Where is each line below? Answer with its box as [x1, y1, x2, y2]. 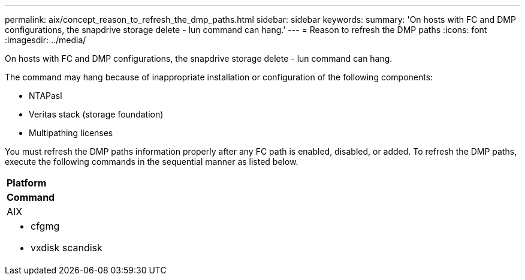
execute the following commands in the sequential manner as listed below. [5, 156, 298, 167]
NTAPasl [29, 91, 62, 101]
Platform [7, 177, 47, 189]
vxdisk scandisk [31, 242, 102, 254]
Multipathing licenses [29, 128, 113, 138]
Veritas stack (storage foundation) [29, 109, 164, 119]
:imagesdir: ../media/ [5, 35, 86, 45]
